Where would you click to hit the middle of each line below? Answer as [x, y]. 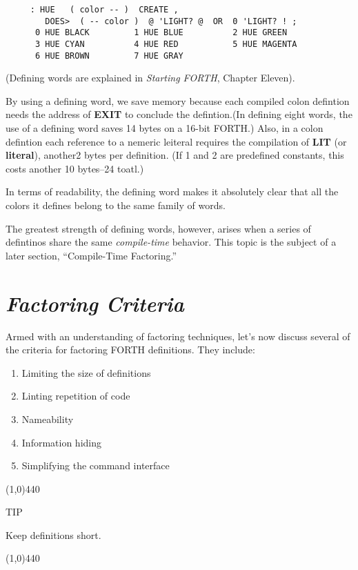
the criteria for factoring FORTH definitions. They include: [130, 350]
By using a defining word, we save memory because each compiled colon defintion [178, 100]
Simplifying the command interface [96, 465]
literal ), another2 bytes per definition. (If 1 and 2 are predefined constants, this [175, 155]
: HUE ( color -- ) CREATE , [104, 10]
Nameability [48, 419]
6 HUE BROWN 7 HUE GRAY [109, 56]
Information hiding [61, 442]
